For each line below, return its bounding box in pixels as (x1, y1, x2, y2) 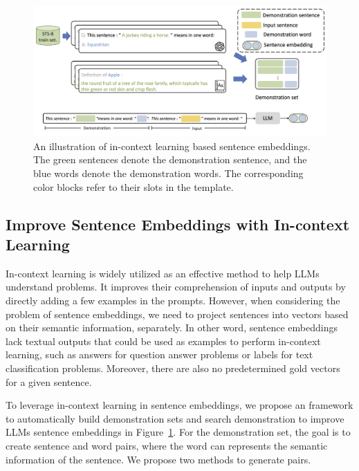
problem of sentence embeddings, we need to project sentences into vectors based (6, 306, 349, 321)
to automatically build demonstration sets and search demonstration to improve (6, 411, 344, 425)
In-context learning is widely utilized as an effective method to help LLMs (6, 266, 320, 280)
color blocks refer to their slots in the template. (33, 179, 234, 194)
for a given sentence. (6, 374, 92, 389)
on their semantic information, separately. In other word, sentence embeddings (6, 320, 338, 335)
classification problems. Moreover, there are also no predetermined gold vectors (6, 360, 340, 375)
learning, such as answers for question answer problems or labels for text (6, 347, 313, 362)
